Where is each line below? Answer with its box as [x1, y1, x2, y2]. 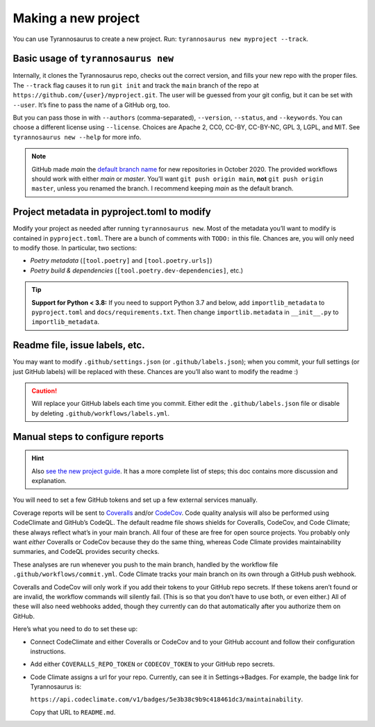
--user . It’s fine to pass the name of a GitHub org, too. [12, 101, 170, 109]
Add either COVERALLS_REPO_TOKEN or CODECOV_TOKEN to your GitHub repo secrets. [30, 660, 275, 669]
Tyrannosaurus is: [30, 683, 82, 691]
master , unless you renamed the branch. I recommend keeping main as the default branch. [31, 184, 294, 193]
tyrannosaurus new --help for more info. [12, 133, 142, 141]
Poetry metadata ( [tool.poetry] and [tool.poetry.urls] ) [30, 256, 212, 265]
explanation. [31, 477, 67, 485]
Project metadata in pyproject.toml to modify [12, 206, 211, 218]
